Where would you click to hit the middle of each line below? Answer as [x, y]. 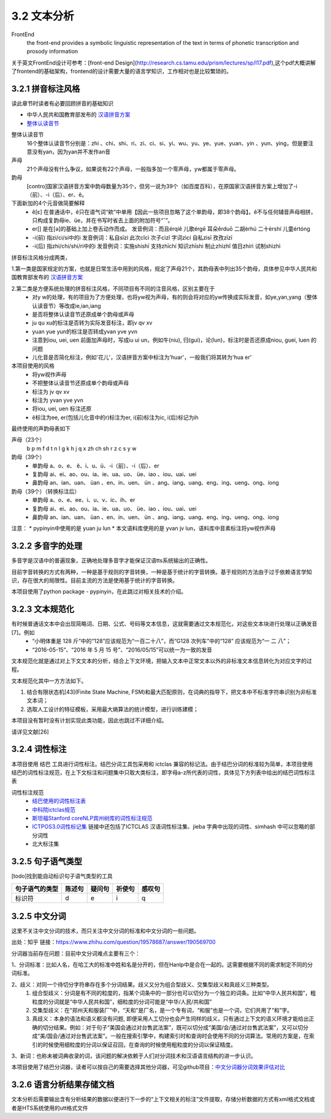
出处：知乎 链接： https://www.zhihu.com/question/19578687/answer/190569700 [113, 942]
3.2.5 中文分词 [39, 916]
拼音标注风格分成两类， [41, 257]
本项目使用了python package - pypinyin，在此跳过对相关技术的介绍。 [99, 591]
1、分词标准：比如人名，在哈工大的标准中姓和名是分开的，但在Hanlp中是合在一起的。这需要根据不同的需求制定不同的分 [162, 965]
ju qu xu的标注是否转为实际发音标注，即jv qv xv [92, 323]
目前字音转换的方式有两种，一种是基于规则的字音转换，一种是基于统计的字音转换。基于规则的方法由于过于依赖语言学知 [162, 572]
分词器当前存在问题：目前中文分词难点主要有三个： [76, 953]
